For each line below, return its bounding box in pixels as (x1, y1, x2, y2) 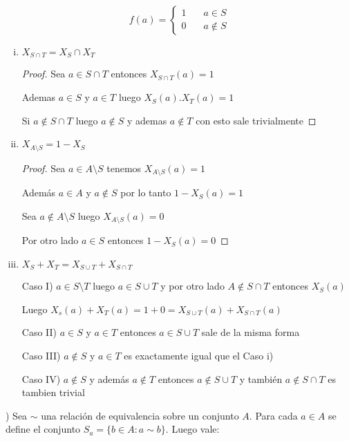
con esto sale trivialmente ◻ (196, 113, 317, 127)
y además (89, 371, 129, 386)
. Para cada (249, 408, 298, 422)
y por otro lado (160, 279, 225, 293)
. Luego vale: (165, 422, 220, 436)
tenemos (106, 160, 142, 175)
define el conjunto (6, 422, 81, 436)
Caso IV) (21, 371, 61, 386)
